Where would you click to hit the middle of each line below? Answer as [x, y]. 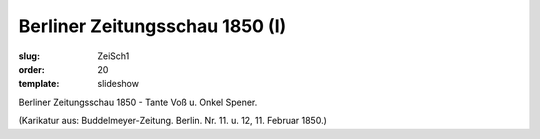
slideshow [118, 84]
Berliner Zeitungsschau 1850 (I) [152, 26]
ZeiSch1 [113, 56]
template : [39, 84]
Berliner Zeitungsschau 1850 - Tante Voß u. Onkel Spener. [138, 102]
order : [31, 69]
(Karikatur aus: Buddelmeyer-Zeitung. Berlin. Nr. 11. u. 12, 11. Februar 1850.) [172, 121]
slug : [29, 56]
